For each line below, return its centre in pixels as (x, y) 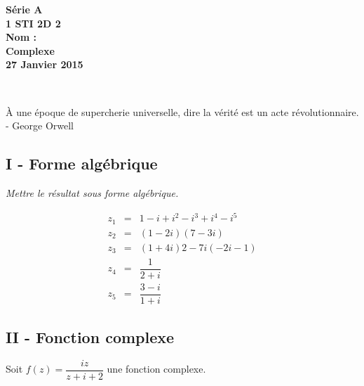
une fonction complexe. (156, 369)
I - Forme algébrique (82, 163)
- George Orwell (40, 126)
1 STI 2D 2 (33, 23)
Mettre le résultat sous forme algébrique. (92, 192)
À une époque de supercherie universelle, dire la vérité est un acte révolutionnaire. (182, 111)
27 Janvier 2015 (45, 64)
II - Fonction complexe (90, 337)
